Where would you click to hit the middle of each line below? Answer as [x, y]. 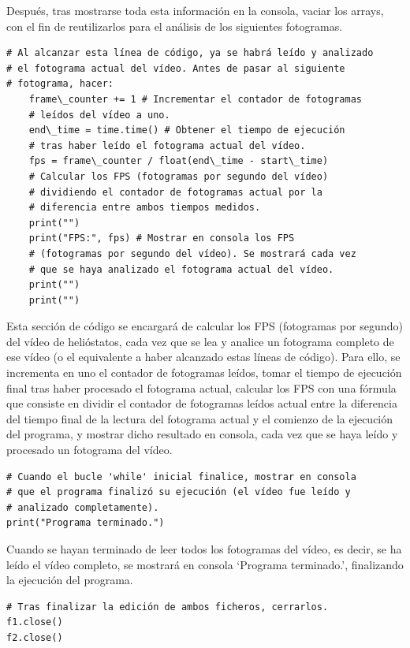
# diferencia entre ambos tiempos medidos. [145, 208]
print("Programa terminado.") [86, 523]
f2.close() [35, 637]
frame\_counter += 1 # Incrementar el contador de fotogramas [196, 99]
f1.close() [35, 622]
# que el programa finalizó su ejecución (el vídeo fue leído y [179, 492]
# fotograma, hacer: [60, 84]
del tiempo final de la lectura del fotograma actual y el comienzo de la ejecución [200, 418]
